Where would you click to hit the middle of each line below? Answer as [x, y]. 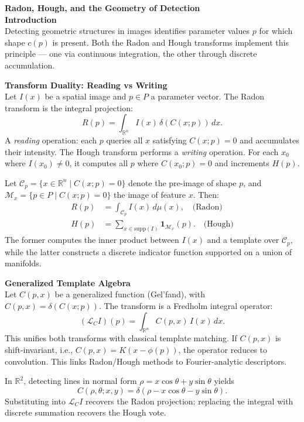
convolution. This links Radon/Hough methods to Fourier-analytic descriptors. [146, 361]
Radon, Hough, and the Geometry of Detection [103, 8]
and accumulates [269, 140]
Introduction [31, 19]
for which [276, 31]
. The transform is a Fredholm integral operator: [186, 305]
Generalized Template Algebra [68, 282]
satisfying [170, 140]
